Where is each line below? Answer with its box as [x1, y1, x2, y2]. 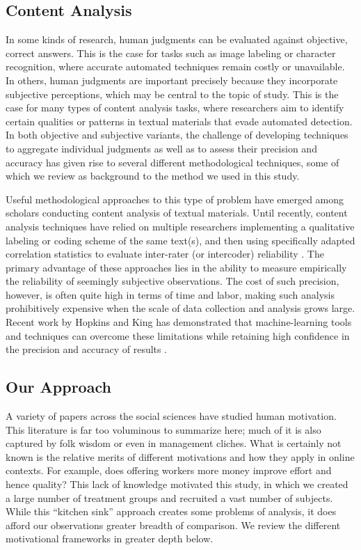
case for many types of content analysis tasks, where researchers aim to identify [6, 100, 344, 115]
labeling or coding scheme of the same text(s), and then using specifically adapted [6, 233, 355, 247]
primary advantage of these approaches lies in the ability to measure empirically [6, 260, 347, 274]
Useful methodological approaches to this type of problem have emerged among [6, 191, 344, 206]
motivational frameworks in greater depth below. [6, 531, 214, 546]
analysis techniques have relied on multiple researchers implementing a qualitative [6, 219, 355, 233]
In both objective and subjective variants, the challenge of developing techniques [6, 127, 348, 142]
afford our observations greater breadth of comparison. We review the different [6, 517, 341, 532]
